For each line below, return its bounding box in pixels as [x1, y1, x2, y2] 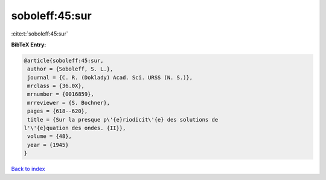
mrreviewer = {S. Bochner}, [27, 99, 110, 106]
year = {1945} [27, 141, 69, 148]
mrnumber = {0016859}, [27, 91, 95, 98]
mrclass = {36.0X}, [27, 82, 85, 90]
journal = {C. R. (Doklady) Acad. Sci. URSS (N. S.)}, [27, 74, 193, 81]
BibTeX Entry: [11, 41, 46, 48]
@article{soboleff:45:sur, [24, 57, 104, 64]
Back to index [11, 166, 45, 173]
